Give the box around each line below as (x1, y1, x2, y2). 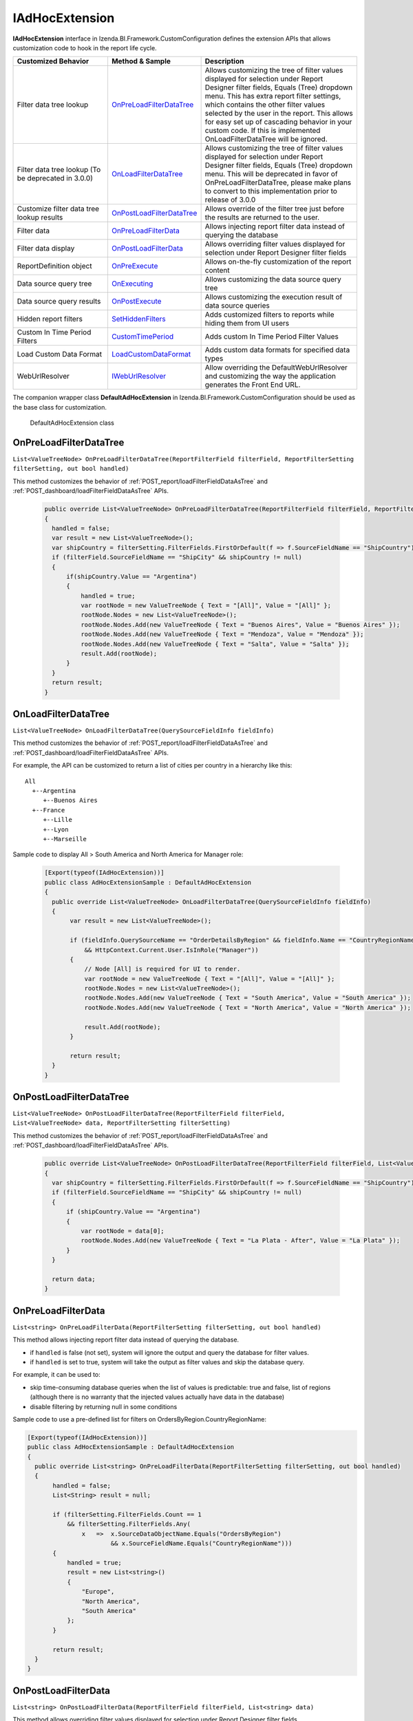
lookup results (17, 213, 63, 222)
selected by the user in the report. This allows (204, 109, 354, 118)
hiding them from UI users (204, 319, 289, 328)
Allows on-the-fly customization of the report (204, 257, 352, 266)
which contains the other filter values (204, 100, 326, 109)
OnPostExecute (111, 297, 162, 306)
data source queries (204, 301, 270, 310)
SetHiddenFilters (111, 314, 166, 324)
